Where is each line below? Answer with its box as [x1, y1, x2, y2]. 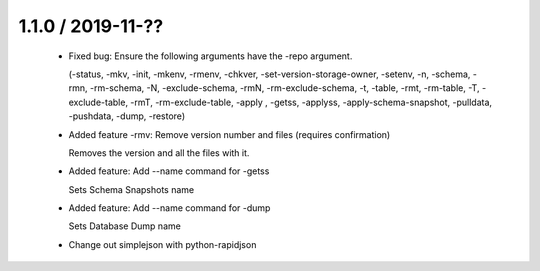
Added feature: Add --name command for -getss [68, 165, 270, 177]
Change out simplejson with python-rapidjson [68, 238, 257, 250]
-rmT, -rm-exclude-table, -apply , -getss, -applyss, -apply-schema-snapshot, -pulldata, [130, 96, 493, 108]
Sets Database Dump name [68, 220, 182, 232]
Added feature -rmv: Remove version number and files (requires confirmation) [68, 128, 391, 140]
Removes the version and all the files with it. [68, 146, 250, 159]
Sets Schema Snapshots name [68, 183, 195, 195]
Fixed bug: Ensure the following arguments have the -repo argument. [68, 50, 353, 62]
